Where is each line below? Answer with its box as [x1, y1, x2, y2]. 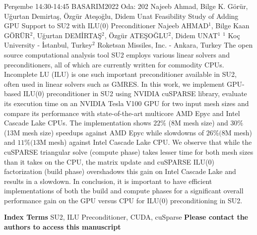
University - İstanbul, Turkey [4, 40, 92, 50]
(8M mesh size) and [168, 117, 228, 128]
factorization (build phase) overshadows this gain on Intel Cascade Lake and [4, 166, 236, 176]
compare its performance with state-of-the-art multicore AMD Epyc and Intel [4, 108, 240, 118]
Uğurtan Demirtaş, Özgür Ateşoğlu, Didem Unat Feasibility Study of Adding [4, 10, 239, 21]
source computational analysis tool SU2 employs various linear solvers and [4, 49, 230, 59]
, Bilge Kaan [211, 20, 250, 31]
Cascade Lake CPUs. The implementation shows [4, 117, 151, 128]
